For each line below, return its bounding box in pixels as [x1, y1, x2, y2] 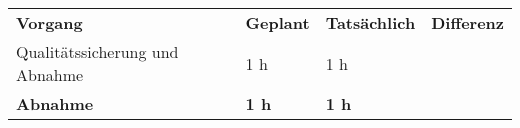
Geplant [245, 11, 310, 34]
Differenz [431, 11, 504, 34]
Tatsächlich [325, 11, 416, 34]
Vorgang [16, 11, 83, 34]
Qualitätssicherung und [16, 40, 179, 63]
